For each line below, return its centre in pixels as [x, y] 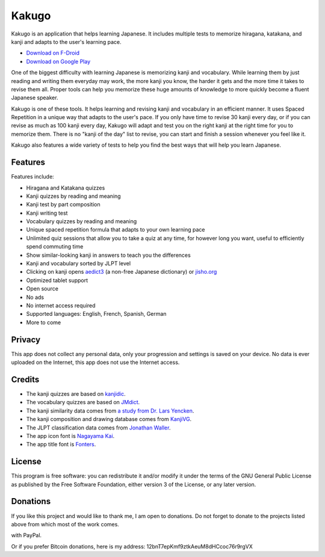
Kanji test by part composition [63, 205]
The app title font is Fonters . [61, 445]
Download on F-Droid [53, 53]
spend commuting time [55, 247]
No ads [35, 297]
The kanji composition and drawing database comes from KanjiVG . [109, 419]
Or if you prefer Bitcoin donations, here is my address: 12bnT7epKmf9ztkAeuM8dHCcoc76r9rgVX [132, 546]
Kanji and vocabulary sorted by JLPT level [79, 263]
